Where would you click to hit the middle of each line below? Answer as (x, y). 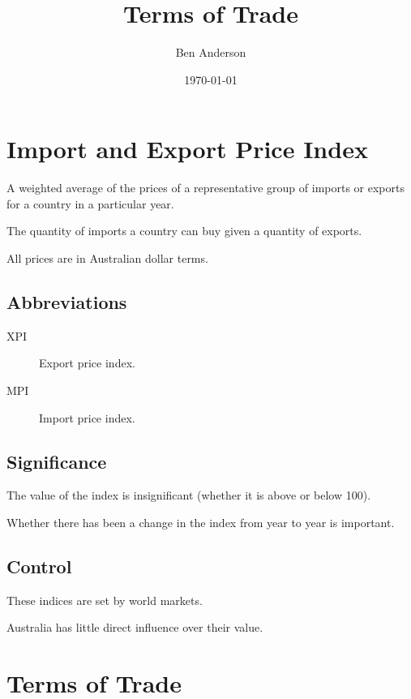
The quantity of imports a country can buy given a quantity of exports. (184, 231)
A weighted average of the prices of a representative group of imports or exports (205, 188)
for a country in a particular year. (90, 203)
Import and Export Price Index (187, 149)
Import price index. (87, 417)
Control (39, 566)
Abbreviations (67, 302)
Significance (57, 461)
